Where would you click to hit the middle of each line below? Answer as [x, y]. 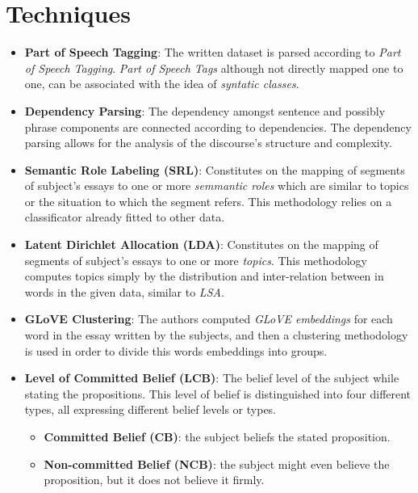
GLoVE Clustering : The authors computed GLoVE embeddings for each [209, 319]
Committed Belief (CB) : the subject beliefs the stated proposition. [217, 436]
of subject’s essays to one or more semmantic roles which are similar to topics [217, 185]
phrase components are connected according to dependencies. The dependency [218, 126]
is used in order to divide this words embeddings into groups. [176, 350]
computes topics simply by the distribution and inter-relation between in [204, 276]
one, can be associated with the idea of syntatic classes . [162, 84]
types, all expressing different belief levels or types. [150, 409]
